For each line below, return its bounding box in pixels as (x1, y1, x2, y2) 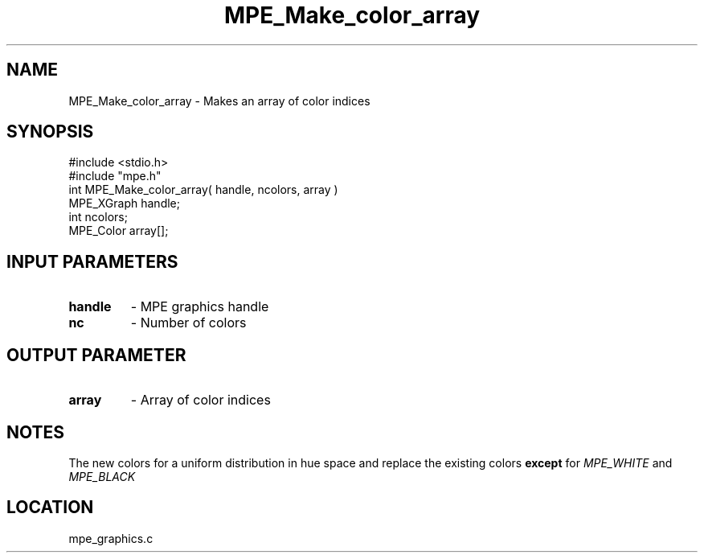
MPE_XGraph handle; (68, 196, 180, 211)
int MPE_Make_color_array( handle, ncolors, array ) (68, 183, 338, 197)
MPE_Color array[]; (68, 224, 169, 238)
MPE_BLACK (68, 469, 136, 483)
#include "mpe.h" (68, 169, 162, 183)
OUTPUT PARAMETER (6, 344, 186, 365)
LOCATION (6, 497, 94, 518)
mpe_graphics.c (68, 531, 153, 545)
